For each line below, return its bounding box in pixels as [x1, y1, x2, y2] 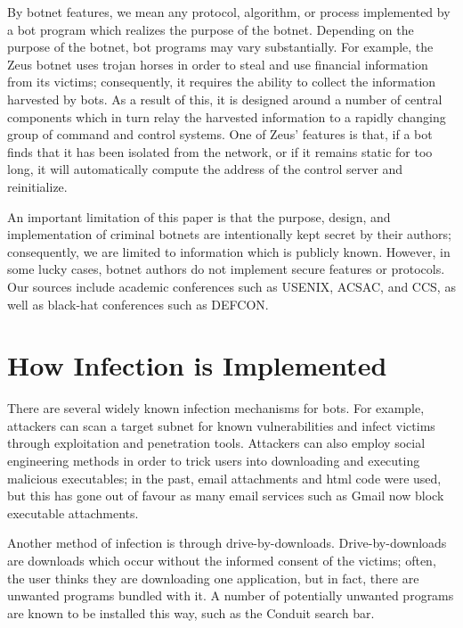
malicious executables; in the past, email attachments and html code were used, [7, 468, 442, 487]
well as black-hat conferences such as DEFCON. [7, 294, 269, 313]
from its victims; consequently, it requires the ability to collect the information [7, 72, 436, 91]
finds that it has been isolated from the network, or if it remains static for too [7, 142, 433, 161]
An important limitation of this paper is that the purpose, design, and [7, 207, 391, 226]
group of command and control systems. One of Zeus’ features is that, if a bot [7, 125, 433, 144]
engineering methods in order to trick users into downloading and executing [7, 451, 420, 469]
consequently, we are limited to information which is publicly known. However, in [7, 242, 451, 260]
